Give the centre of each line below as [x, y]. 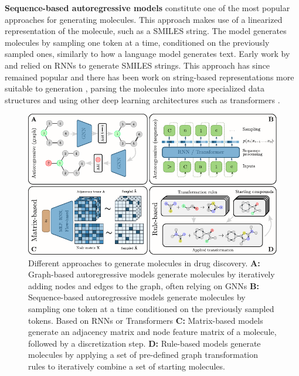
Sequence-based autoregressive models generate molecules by [137, 297]
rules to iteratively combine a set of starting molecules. [127, 366]
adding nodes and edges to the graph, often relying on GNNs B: [144, 285]
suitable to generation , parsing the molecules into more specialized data [135, 88]
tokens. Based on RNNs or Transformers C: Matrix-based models [146, 320]
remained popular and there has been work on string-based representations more [149, 77]
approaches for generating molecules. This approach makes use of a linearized [144, 19]
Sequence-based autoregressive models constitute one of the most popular [147, 8]
